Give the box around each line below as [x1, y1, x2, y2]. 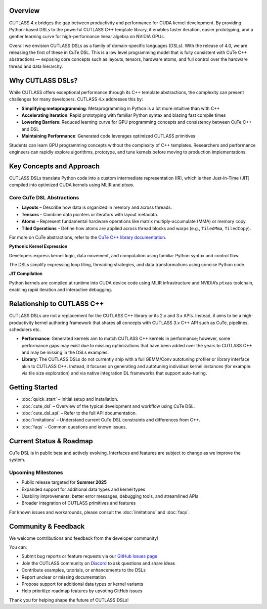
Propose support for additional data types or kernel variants [21, 581, 143, 587]
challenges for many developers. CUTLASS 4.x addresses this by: [9, 96, 143, 102]
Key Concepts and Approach [9, 162, 100, 170]
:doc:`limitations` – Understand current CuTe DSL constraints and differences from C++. [21, 417, 200, 423]
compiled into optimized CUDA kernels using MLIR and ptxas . [9, 182, 134, 188]
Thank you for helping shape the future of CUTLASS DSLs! [9, 597, 129, 603]
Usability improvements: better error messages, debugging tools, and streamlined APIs [21, 493, 199, 499]
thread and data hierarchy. [9, 63, 63, 69]
